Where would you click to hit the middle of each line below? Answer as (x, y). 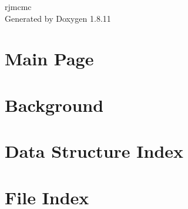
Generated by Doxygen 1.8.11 (58, 18)
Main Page (49, 59)
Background (54, 104)
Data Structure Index (94, 151)
